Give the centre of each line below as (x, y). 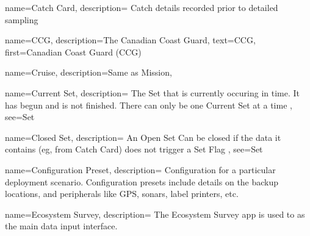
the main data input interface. (61, 226)
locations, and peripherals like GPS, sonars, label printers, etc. (122, 194)
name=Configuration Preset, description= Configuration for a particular (140, 169)
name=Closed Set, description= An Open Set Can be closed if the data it (143, 137)
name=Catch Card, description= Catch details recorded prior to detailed (142, 7)
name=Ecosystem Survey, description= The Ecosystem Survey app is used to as (155, 214)
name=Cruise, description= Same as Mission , (88, 72)
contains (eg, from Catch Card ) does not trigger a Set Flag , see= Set (134, 149)
